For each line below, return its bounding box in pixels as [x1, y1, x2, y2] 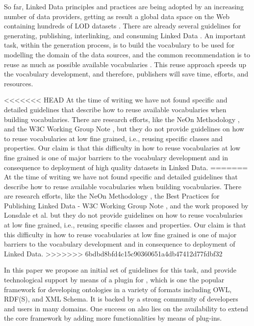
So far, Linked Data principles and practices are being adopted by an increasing [4, 1, 244, 11]
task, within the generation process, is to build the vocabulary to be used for [4, 40, 235, 50]
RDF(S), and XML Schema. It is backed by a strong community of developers [4, 294, 238, 304]
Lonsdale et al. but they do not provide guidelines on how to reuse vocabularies [4, 210, 243, 220]
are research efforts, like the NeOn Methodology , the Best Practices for [4, 191, 220, 201]
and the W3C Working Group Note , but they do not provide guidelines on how [4, 124, 244, 134]
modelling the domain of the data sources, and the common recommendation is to [4, 49, 250, 59]
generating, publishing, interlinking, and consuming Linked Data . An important [4, 30, 246, 40]
